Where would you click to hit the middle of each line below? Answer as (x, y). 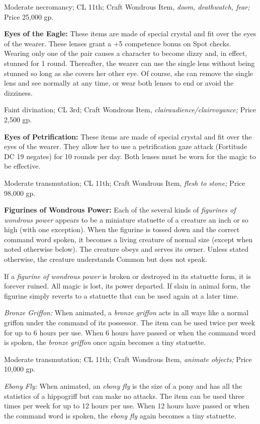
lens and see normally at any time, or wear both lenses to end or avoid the (119, 83)
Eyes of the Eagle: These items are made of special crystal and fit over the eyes (130, 33)
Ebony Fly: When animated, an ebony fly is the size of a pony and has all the (123, 386)
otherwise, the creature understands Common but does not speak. (106, 259)
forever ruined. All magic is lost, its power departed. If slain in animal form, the (127, 286)
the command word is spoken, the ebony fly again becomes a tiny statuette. (120, 415)
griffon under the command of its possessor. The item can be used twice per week (130, 323)
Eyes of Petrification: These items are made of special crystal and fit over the (128, 136)
